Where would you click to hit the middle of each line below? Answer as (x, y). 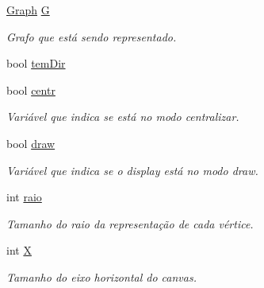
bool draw (31, 143)
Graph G (28, 10)
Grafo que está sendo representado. (92, 36)
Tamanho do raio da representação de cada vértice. (130, 223)
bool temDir (36, 63)
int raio (24, 197)
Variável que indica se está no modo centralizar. (123, 117)
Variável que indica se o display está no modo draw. (132, 170)
